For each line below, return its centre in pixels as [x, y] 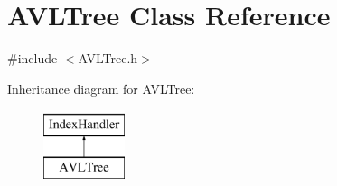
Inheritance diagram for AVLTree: [101, 88]
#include [33, 58]
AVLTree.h [108, 58]
